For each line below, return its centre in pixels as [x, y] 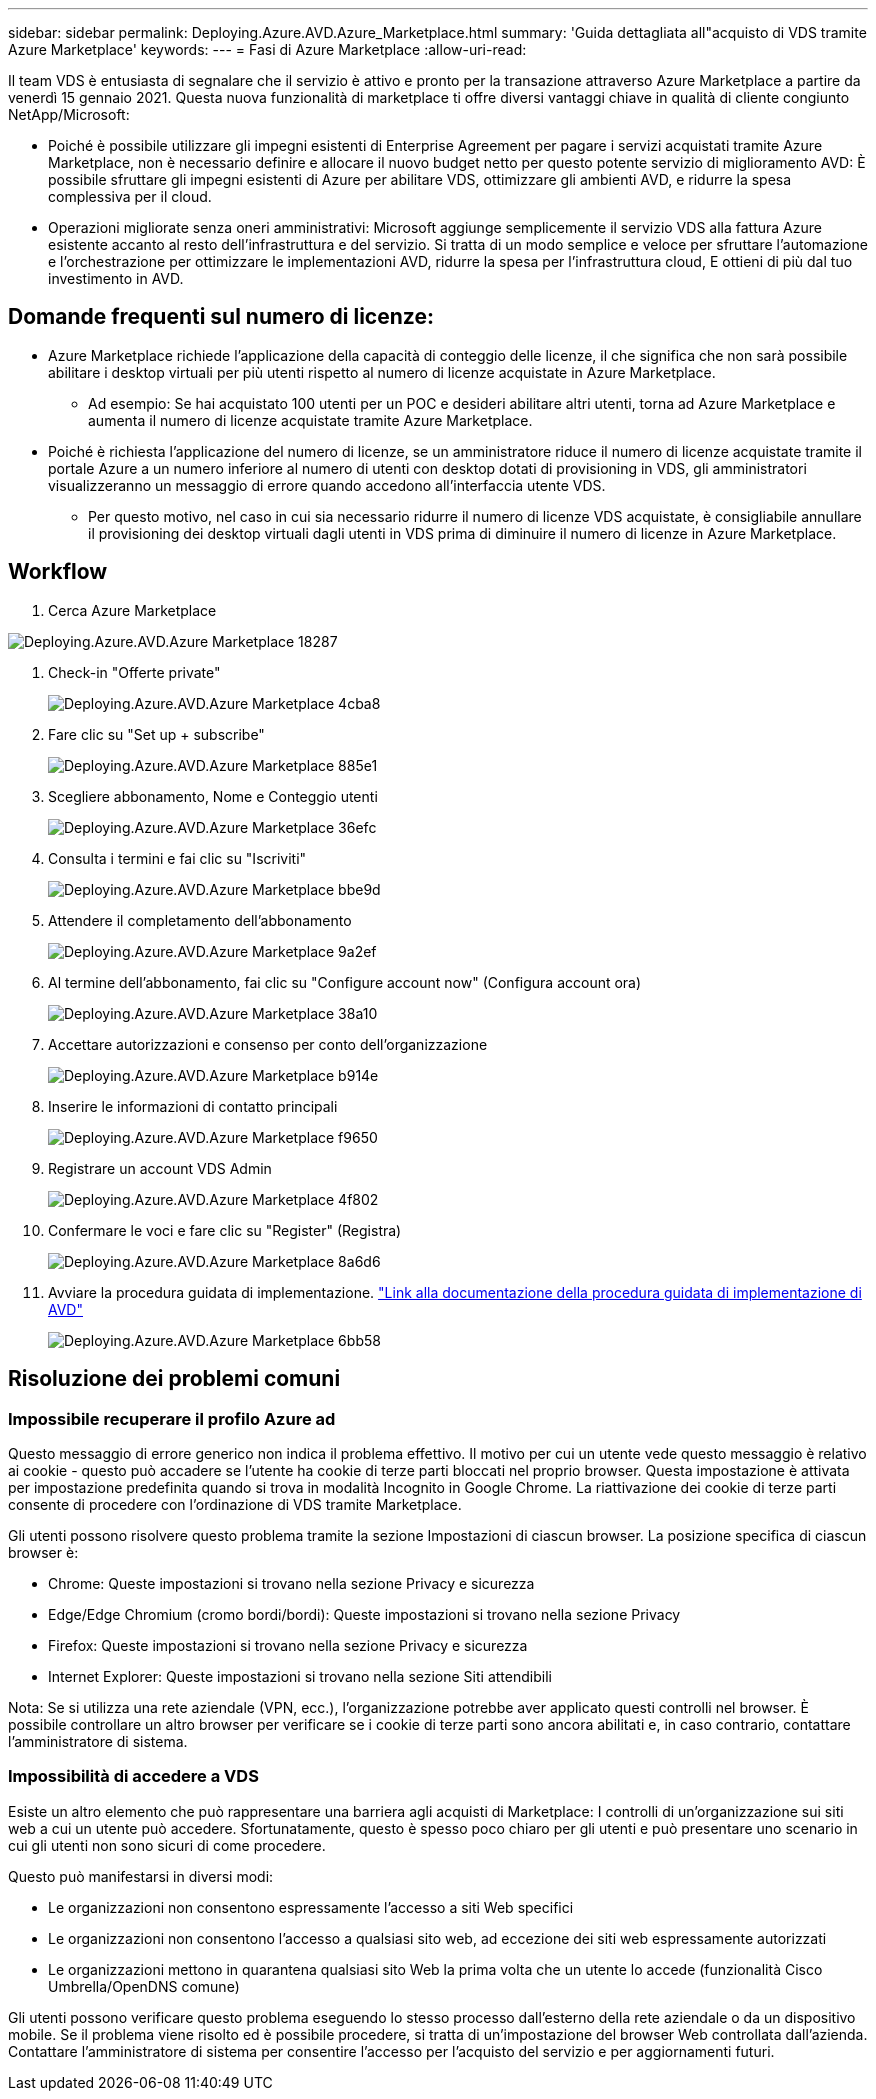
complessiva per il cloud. [130, 196]
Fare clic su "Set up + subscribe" [156, 734]
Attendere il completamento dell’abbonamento [200, 920]
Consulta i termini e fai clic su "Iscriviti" [177, 858]
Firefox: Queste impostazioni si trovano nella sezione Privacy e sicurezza [288, 1645]
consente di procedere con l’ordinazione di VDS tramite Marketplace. [235, 1504]
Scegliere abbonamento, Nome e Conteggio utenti [213, 796]
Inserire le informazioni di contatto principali [193, 1106]
